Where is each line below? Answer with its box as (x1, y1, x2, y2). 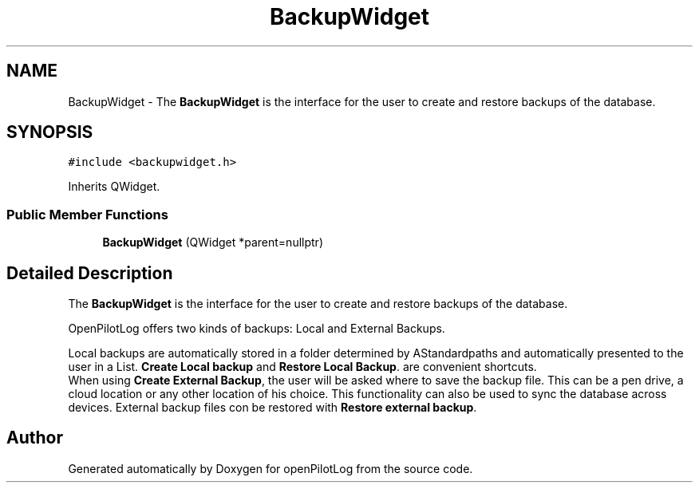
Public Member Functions (6, 206, 168, 223)
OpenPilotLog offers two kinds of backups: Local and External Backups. (68, 321, 445, 336)
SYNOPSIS (6, 122, 93, 143)
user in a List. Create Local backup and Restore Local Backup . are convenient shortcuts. (68, 360, 537, 374)
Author (6, 428, 63, 448)
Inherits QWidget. (68, 179, 160, 194)
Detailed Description (6, 262, 173, 283)
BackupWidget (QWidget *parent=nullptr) (102, 235, 323, 250)
